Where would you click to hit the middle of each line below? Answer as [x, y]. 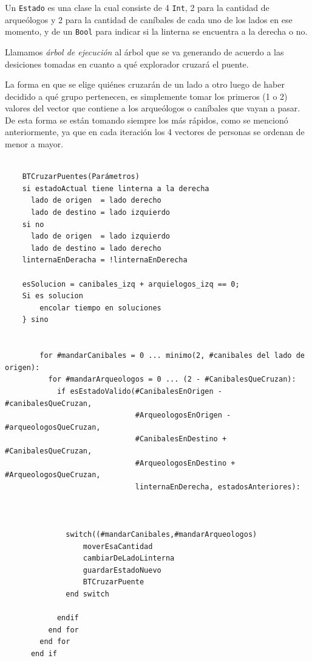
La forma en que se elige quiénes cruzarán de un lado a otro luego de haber [145, 84]
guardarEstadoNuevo [122, 570]
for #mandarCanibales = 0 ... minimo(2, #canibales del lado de [172, 356]
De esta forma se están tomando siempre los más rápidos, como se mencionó [147, 120]
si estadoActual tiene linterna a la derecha [116, 188]
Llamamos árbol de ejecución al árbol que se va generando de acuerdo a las [144, 51]
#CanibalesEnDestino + [181, 439]
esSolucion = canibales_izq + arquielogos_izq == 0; [131, 284]
